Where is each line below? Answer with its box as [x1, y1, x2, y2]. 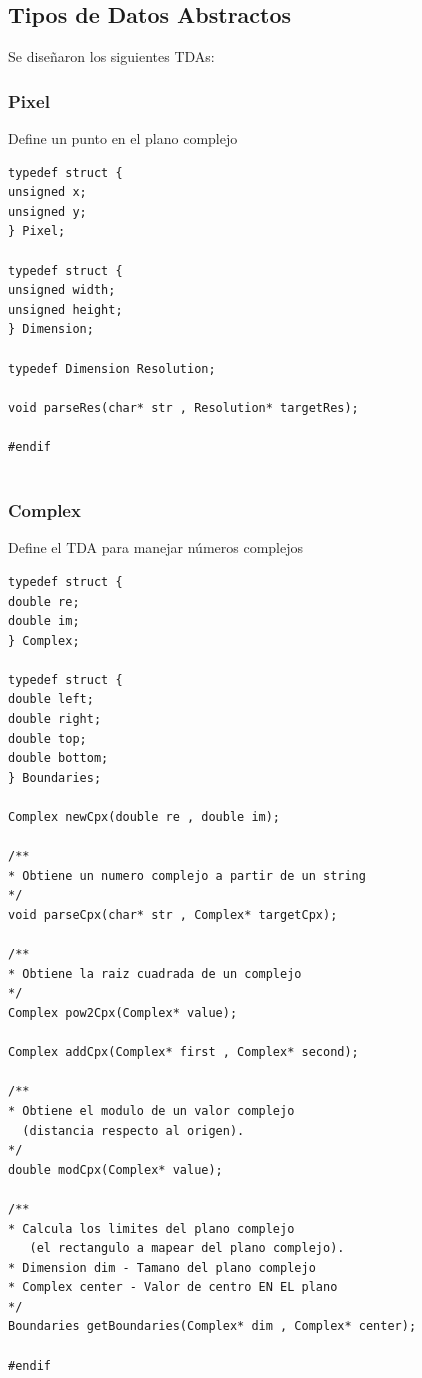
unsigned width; [8, 283, 116, 298]
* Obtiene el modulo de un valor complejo [8, 1103, 295, 1118]
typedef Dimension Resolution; [8, 361, 216, 376]
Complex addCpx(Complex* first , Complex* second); [8, 1045, 359, 1060]
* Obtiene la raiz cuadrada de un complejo [8, 966, 302, 981]
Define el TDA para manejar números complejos [8, 537, 304, 558]
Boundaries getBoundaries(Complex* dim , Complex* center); [8, 1319, 417, 1334]
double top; [8, 731, 87, 746]
